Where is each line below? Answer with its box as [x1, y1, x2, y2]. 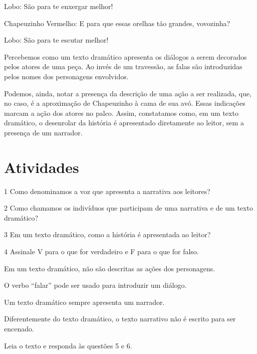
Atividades [4, 156, 79, 177]
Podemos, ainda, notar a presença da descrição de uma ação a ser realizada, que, [4, 88, 252, 98]
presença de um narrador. [4, 127, 83, 137]
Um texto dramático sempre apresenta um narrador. [4, 296, 165, 307]
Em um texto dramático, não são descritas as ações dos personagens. [4, 263, 215, 273]
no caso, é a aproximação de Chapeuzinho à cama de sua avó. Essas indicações [4, 98, 245, 108]
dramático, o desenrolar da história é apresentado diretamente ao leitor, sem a [4, 117, 244, 128]
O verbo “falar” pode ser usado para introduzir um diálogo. [4, 280, 187, 290]
